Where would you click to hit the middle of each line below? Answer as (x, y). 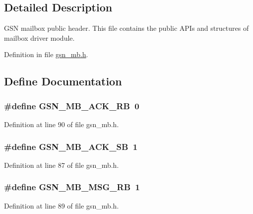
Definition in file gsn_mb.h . (46, 54)
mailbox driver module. (39, 37)
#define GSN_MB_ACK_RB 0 (72, 106)
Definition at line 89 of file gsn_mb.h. (62, 205)
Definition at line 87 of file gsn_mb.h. (62, 165)
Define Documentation (63, 81)
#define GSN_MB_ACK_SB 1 (71, 146)
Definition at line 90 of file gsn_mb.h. (62, 124)
